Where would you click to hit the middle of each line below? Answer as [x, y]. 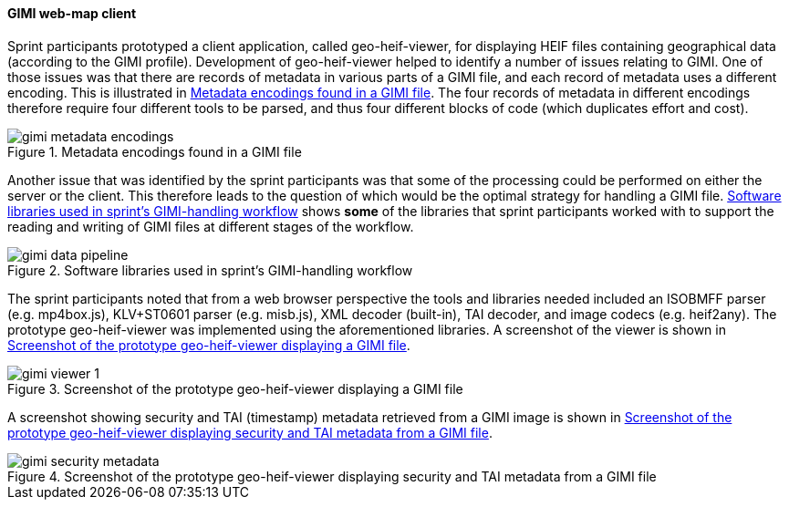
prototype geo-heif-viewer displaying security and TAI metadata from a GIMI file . [250, 432]
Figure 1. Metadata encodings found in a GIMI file [155, 151]
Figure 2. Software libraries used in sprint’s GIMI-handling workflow [210, 270]
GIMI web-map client [72, 13]
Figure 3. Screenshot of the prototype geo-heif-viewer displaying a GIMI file [235, 388]
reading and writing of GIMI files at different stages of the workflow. [211, 226]
